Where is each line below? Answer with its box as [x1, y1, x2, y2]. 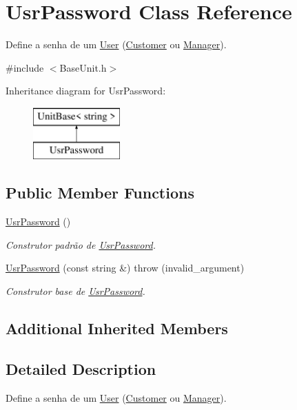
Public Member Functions [6, 182, 194, 203]
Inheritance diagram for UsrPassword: [6, 83, 166, 98]
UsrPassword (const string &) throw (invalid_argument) [6, 260, 245, 275]
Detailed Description [6, 358, 156, 379]
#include [6, 60, 44, 74]
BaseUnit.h [59, 60, 107, 74]
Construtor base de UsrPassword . [6, 284, 145, 298]
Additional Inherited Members [6, 318, 228, 339]
